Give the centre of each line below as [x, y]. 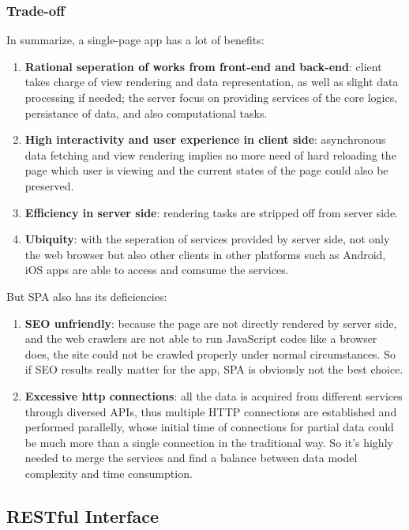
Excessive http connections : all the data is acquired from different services [214, 395]
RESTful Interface [83, 515]
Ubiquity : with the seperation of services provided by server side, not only [207, 239]
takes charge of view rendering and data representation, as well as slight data [212, 82]
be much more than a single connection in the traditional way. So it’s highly [209, 442]
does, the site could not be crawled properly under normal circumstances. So [210, 353]
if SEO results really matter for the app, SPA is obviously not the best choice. [214, 369]
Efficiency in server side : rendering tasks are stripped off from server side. [212, 212]
